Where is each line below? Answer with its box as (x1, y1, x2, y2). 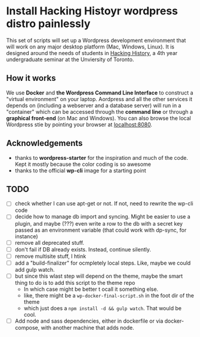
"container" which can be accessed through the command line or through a (6, 108, 193, 115)
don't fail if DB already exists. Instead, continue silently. (14, 245, 151, 253)
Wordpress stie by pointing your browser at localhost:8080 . (6, 121, 152, 128)
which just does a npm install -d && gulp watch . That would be (23, 304, 182, 312)
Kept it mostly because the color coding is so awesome (14, 160, 151, 168)
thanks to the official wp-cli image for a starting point (14, 166, 146, 174)
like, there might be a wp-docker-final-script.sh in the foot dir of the (23, 292, 194, 299)
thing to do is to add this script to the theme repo (14, 279, 136, 286)
